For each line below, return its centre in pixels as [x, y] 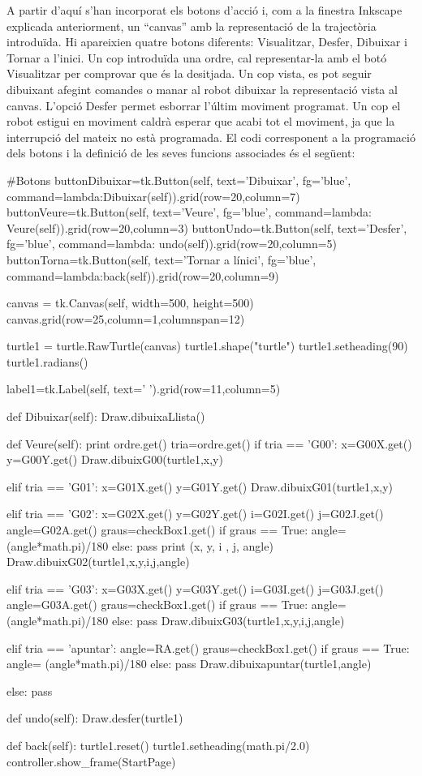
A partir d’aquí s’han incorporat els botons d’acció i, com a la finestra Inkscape [205, 10]
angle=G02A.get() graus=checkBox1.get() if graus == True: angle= [177, 530]
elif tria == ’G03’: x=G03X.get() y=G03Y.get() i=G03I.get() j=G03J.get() [195, 588]
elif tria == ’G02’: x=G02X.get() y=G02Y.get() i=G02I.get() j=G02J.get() [195, 514]
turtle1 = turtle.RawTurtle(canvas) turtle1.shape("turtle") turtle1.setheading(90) [207, 346]
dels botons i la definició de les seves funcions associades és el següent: [181, 153]
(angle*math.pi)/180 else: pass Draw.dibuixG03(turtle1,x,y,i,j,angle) [176, 620]
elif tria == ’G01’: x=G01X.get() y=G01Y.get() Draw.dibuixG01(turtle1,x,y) [200, 486]
